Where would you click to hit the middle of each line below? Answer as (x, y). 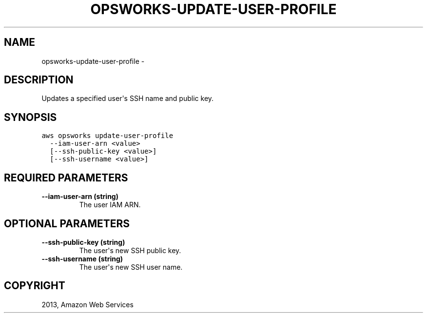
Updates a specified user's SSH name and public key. (128, 99)
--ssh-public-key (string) (83, 242)
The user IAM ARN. (110, 205)
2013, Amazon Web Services (87, 304)
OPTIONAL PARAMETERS (67, 223)
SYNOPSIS (30, 117)
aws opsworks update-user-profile (107, 136)
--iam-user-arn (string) (80, 197)
